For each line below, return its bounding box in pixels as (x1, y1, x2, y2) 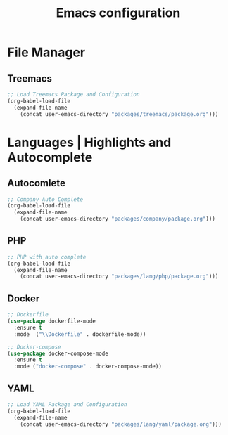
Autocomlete (7, 177, 65, 189)
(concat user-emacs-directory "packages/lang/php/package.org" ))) (20, 273, 219, 280)
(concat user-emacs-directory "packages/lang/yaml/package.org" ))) (20, 420, 222, 428)
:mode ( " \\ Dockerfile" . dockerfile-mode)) (13, 330, 146, 338)
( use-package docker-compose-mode (7, 350, 109, 357)
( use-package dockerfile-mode (7, 318, 96, 325)
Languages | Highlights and (7, 134, 172, 150)
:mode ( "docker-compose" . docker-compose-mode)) (13, 363, 162, 370)
